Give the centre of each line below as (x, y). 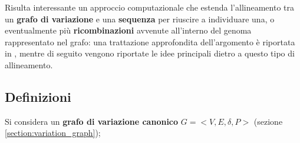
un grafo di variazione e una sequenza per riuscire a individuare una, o (140, 19)
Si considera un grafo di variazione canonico (92, 121)
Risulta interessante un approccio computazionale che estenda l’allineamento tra (149, 7)
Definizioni (38, 96)
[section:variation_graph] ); (53, 133)
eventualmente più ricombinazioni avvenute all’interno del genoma (128, 30)
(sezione (268, 121)
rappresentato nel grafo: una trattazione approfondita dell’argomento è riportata (150, 41)
